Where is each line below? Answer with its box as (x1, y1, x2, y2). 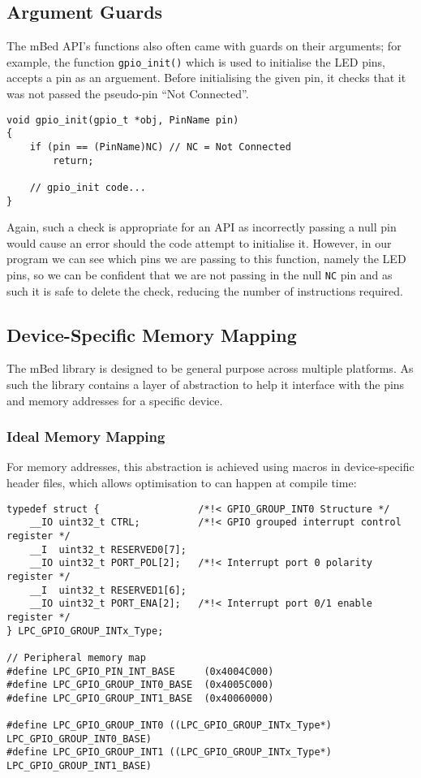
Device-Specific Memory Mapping (6, 322, 297, 347)
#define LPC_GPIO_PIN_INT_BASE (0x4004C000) (6, 665, 274, 677)
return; (53, 154, 94, 166)
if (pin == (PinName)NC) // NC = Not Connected (29, 140, 291, 153)
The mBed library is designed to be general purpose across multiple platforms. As (6, 360, 414, 377)
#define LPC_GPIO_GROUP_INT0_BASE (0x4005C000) (6, 679, 274, 691)
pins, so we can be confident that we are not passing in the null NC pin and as (6, 266, 393, 283)
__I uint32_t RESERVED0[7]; (29, 543, 187, 555)
